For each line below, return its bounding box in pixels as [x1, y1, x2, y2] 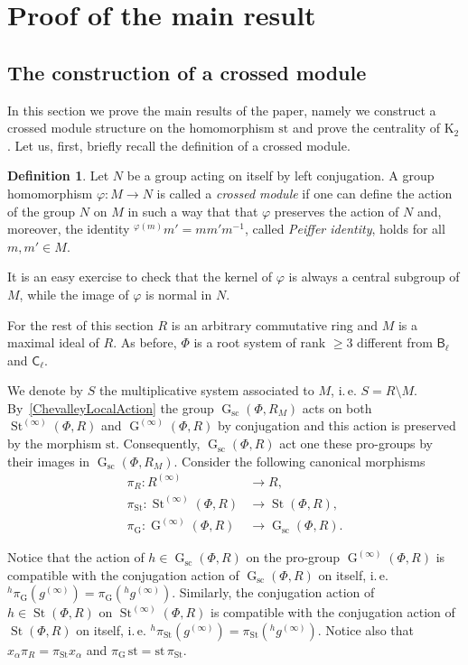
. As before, [113, 333, 177, 352]
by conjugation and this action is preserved [218, 416, 456, 435]
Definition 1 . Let [7, 166, 109, 185]
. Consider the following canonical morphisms [173, 451, 426, 470]
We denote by [7, 381, 83, 400]
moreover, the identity [7, 219, 130, 238]
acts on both [302, 398, 372, 417]
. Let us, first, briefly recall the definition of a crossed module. [7, 135, 351, 154]
